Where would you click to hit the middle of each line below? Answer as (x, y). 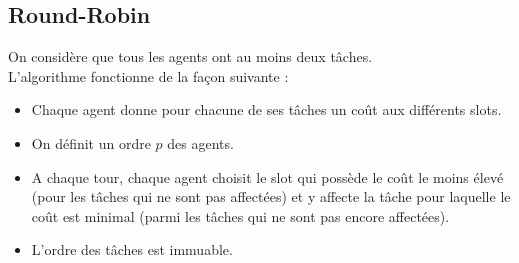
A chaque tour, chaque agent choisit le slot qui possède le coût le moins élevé (267, 176)
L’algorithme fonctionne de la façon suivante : (148, 75)
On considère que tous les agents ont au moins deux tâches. (190, 56)
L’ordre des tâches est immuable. (132, 249)
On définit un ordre (91, 142)
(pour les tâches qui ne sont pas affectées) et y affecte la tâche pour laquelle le (271, 196)
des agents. (200, 142)
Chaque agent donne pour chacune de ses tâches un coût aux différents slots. (266, 109)
